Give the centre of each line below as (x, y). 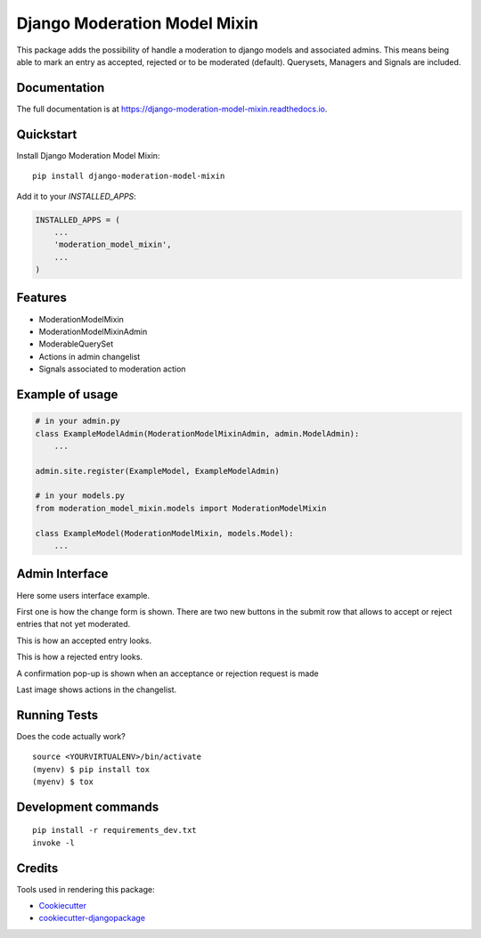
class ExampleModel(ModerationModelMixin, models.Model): (164, 533)
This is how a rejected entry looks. (79, 657)
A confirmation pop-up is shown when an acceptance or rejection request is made (168, 673)
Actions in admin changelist (90, 356)
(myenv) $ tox (63, 781)
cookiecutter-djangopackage (92, 918)
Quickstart (47, 134)
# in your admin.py (77, 421)
